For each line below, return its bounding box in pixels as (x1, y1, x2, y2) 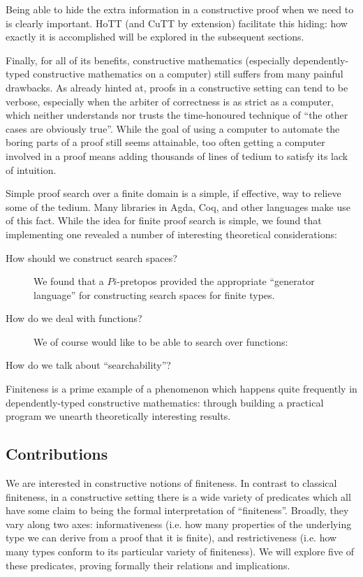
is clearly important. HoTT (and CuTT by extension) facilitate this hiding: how (6, 15, 348, 30)
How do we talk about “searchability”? (6, 358, 171, 372)
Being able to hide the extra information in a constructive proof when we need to (6, 2, 354, 16)
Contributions (6, 443, 108, 465)
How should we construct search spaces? (6, 250, 177, 265)
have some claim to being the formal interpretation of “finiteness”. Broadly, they (6, 503, 349, 518)
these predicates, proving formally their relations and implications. (6, 557, 290, 572)
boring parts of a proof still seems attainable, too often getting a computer (6, 135, 325, 149)
